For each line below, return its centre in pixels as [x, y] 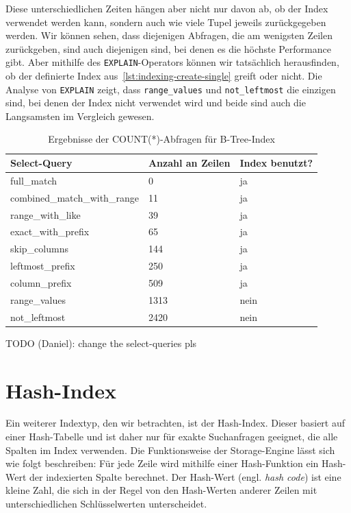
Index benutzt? [276, 163]
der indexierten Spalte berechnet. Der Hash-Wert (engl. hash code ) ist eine [185, 476]
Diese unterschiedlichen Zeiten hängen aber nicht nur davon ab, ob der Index [167, 8]
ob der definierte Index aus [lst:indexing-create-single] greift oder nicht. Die [164, 76]
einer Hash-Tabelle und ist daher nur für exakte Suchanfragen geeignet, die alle [172, 437]
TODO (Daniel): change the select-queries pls [101, 343]
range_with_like [45, 214]
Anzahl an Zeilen [189, 163]
